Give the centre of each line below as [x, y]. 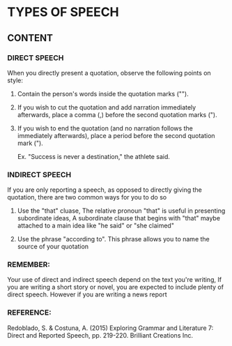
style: [15, 80]
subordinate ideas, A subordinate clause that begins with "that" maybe [119, 218]
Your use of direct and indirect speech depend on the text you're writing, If [114, 280]
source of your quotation [53, 247]
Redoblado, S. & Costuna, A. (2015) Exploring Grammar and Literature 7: [110, 328]
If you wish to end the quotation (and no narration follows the [105, 128]
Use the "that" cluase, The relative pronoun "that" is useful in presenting [121, 211]
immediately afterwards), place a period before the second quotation [116, 135]
